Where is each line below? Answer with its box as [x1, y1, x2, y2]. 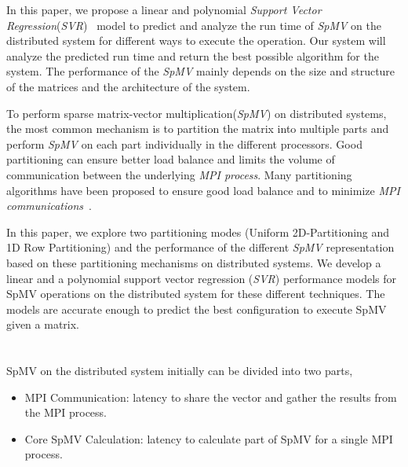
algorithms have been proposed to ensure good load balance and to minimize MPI [6, 182, 400, 198]
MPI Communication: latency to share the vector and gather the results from [24, 388, 397, 405]
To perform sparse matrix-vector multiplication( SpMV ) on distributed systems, [6, 105, 387, 121]
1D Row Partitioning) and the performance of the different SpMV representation [6, 239, 395, 256]
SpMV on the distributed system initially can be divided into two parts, [6, 362, 353, 379]
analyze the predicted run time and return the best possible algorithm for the [6, 47, 379, 64]
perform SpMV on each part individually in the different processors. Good [6, 135, 362, 152]
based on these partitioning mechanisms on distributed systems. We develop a [6, 254, 381, 270]
